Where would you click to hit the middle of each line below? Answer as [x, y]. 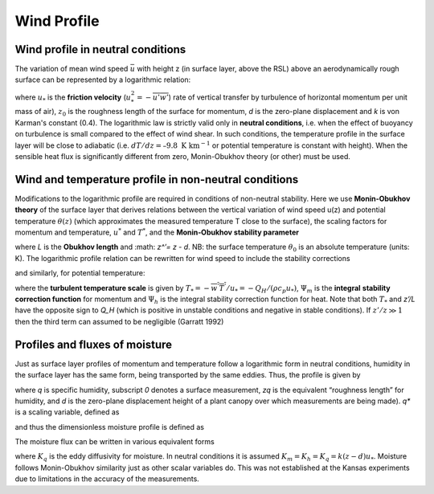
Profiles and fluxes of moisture [94, 344]
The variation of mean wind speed [72, 69]
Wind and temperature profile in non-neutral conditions [157, 180]
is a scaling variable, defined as [67, 412]
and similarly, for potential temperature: [80, 273]
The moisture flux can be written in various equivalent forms [115, 442]
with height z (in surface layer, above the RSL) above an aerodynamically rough [268, 69]
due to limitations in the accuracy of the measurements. [107, 479]
